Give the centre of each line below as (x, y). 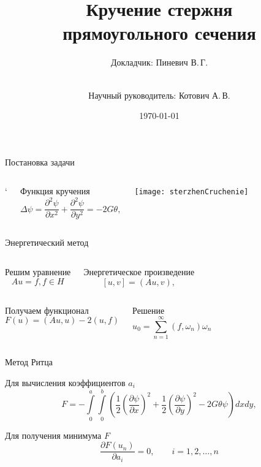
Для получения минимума (53, 435)
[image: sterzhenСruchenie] (191, 192)
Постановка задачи (40, 161)
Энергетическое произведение (139, 272)
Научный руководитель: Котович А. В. (159, 95)
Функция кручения (55, 191)
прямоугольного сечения (159, 33)
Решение (149, 310)
